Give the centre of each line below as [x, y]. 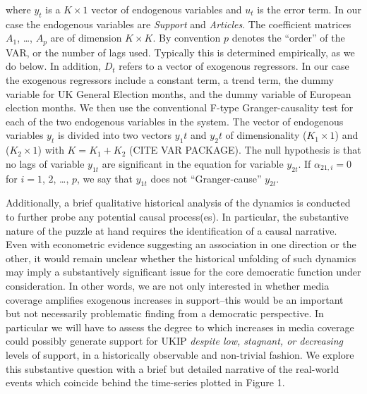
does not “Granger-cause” [206, 178]
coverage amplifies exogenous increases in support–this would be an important [175, 299]
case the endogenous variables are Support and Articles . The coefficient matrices [179, 24]
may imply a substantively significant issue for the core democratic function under [183, 272]
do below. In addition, [53, 66]
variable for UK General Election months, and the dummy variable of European [179, 93]
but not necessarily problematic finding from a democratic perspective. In [165, 313]
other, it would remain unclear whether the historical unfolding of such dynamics [181, 258]
